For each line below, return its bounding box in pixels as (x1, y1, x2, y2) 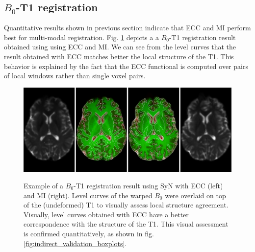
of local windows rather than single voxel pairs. (4, 70, 146, 81)
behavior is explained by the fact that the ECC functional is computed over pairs (4, 61, 248, 71)
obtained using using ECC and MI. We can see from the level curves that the (4, 42, 236, 52)
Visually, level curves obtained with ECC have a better (24, 209, 189, 219)
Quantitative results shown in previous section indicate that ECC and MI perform (4, 23, 251, 33)
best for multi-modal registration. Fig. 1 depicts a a (4, 32, 159, 42)
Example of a (24, 181, 64, 191)
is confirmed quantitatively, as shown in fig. (24, 228, 154, 238)
